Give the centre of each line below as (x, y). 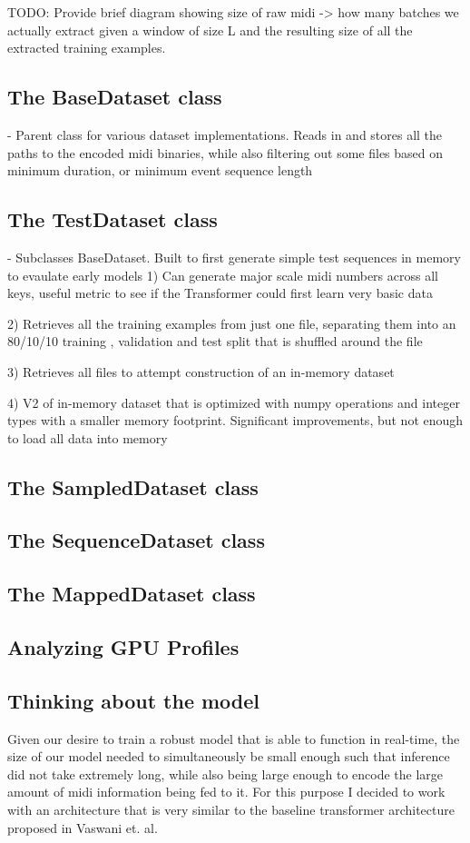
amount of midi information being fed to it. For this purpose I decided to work (226, 792)
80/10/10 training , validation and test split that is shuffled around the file (215, 341)
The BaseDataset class (115, 97)
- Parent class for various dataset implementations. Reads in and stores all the (225, 134)
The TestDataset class (113, 219)
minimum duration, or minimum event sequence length (160, 170)
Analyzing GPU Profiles (123, 647)
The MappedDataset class (132, 594)
